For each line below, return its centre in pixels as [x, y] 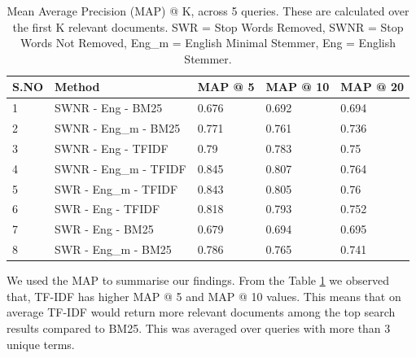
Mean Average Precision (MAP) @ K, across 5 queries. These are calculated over [208, 11]
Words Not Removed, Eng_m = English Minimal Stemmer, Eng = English [208, 43]
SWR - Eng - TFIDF [107, 209]
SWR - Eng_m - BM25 [113, 249]
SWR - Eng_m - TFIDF [116, 188]
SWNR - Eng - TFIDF [112, 148]
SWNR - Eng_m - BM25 [118, 128]
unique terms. [41, 344]
